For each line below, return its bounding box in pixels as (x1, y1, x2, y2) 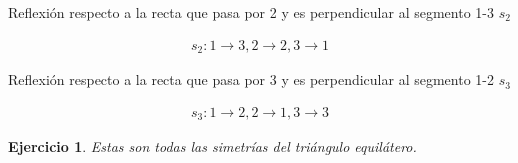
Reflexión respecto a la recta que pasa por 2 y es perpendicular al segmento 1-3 (8, 2, 494, 22)
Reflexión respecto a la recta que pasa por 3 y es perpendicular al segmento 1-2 (8, 69, 494, 90)
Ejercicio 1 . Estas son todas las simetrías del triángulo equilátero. (8, 136, 417, 157)
